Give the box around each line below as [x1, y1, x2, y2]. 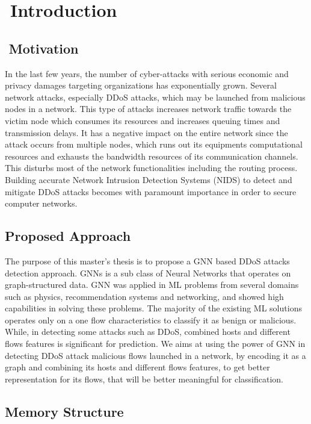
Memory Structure [5, 402, 124, 420]
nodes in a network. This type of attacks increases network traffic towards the [5, 102, 292, 115]
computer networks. [5, 197, 78, 210]
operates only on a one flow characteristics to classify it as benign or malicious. [5, 313, 297, 326]
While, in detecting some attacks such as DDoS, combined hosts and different [5, 325, 291, 338]
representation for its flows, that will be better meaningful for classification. [5, 372, 283, 385]
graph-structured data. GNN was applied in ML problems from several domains [5, 278, 299, 291]
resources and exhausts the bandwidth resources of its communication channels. [5, 149, 298, 162]
